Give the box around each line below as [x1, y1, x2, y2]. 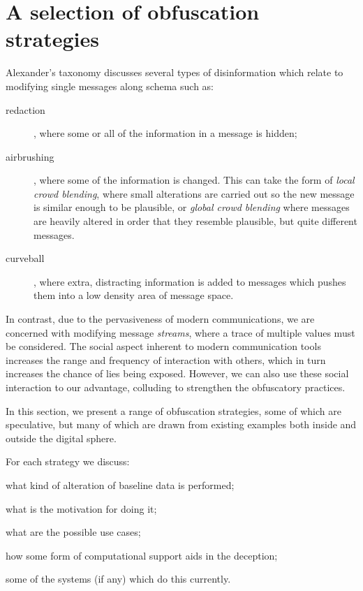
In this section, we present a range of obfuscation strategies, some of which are [6, 403, 341, 418]
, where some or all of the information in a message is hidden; [34, 126, 297, 140]
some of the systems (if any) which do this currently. [6, 571, 231, 586]
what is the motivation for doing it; [6, 501, 157, 516]
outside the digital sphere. [6, 430, 117, 445]
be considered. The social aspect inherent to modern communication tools [6, 339, 321, 353]
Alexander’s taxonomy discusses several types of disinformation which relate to [6, 65, 343, 80]
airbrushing [6, 149, 54, 163]
